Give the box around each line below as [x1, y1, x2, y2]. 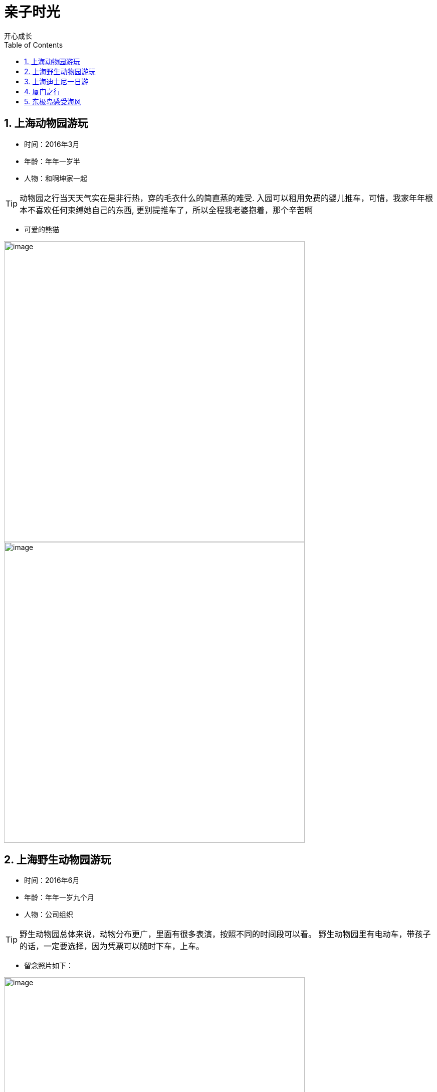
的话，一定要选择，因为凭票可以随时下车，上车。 [20, 941, 204, 952]
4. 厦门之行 [24, 87, 61, 96]
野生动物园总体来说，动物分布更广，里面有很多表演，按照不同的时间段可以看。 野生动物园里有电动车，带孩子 [20, 929, 431, 940]
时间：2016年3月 [24, 139, 80, 148]
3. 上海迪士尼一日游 [24, 77, 89, 86]
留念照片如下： [24, 961, 73, 970]
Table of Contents [4, 40, 63, 49]
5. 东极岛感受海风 [24, 97, 81, 106]
